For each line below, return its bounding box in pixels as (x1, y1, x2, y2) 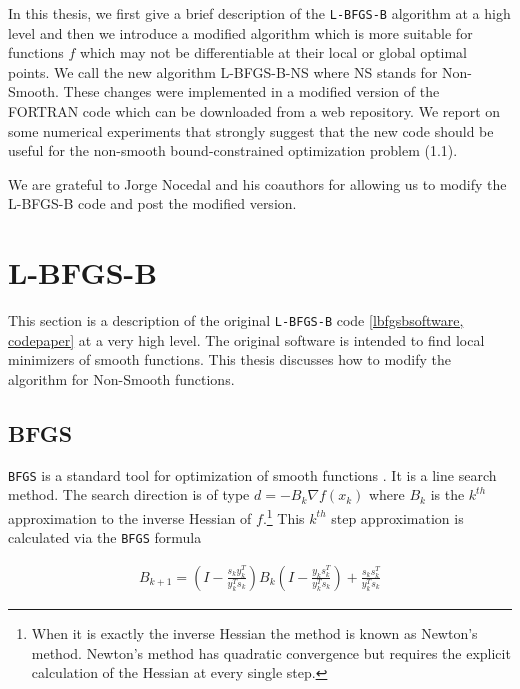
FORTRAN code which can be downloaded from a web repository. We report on (8, 101, 501, 122)
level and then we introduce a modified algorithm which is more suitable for (8, 22, 473, 43)
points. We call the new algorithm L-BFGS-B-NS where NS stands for (8, 61, 438, 82)
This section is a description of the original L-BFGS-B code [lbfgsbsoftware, (8, 310, 464, 331)
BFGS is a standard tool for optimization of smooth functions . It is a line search (8, 464, 497, 485)
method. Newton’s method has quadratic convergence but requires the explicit (31, 642, 511, 663)
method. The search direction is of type (8, 484, 250, 505)
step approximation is (331, 507, 464, 528)
